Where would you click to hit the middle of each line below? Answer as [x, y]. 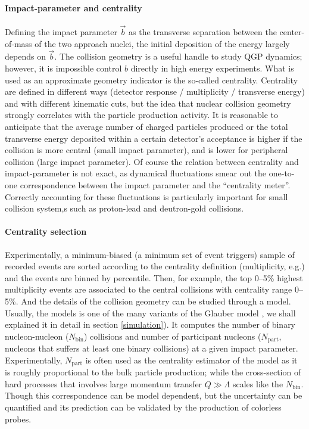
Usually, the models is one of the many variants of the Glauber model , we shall [150, 313]
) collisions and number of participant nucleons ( [173, 336]
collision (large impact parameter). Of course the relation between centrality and [152, 161]
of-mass [18, 43]
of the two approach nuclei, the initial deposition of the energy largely [162, 43]
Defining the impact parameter [61, 32]
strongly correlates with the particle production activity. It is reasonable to [142, 115]
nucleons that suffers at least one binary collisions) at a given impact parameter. [152, 348]
